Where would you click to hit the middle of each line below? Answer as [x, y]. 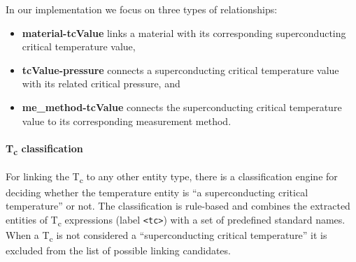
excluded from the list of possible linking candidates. [118, 250]
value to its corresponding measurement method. [127, 121]
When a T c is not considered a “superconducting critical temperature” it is [166, 235]
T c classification [44, 149]
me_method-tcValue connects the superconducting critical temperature [182, 107]
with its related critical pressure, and [101, 83]
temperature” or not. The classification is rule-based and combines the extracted [178, 206]
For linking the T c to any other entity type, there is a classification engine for [172, 177]
